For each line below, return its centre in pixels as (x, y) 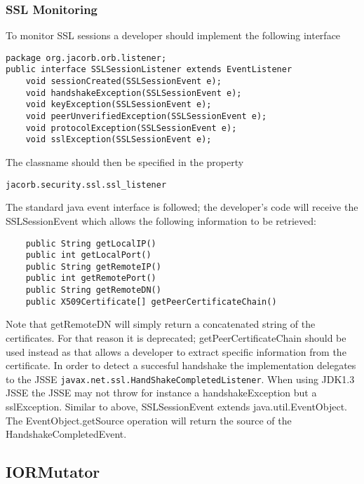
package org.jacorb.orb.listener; (86, 58)
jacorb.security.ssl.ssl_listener (86, 185)
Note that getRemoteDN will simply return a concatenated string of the (161, 324)
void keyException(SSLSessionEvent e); (119, 105)
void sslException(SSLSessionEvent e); (119, 140)
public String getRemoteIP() (93, 267)
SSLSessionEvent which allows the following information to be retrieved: (161, 220)
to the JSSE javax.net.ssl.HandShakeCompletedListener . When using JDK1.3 (180, 379)
